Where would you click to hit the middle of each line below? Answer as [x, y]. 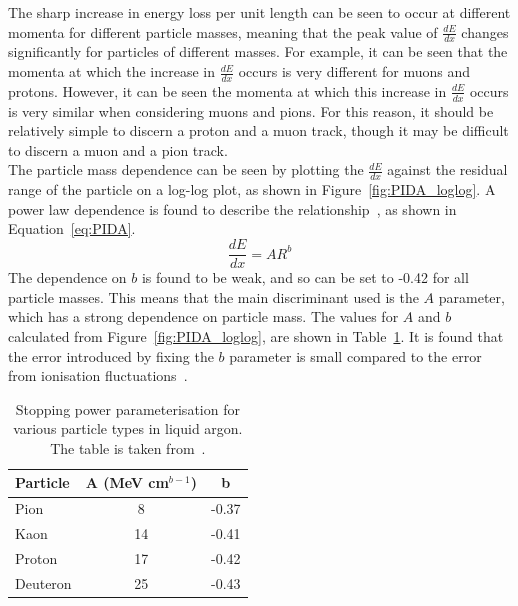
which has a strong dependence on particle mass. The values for [203, 316]
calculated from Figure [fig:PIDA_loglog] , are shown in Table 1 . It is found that [256, 335]
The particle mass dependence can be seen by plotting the [186, 169]
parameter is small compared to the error [355, 355]
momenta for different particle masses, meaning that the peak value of [223, 31]
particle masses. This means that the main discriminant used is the [213, 296]
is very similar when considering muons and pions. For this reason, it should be [251, 110]
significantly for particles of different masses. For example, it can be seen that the [258, 51]
